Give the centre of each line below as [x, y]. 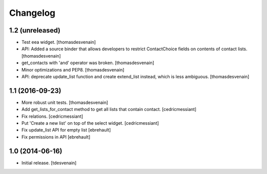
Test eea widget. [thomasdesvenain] [59, 42]
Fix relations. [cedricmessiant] [52, 116]
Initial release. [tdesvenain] [49, 163]
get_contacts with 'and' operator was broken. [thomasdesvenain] [88, 63]
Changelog [32, 13]
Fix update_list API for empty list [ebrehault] [66, 130]
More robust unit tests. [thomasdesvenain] [65, 102]
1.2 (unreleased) [35, 30]
